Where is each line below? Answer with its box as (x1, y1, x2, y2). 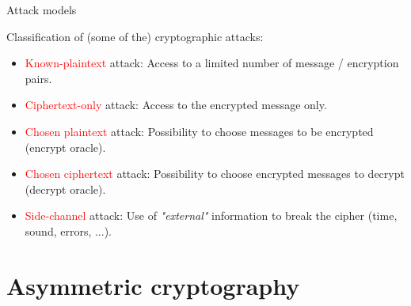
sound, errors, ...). (25, 222, 112, 239)
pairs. (25, 70, 52, 86)
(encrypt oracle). (25, 138, 106, 155)
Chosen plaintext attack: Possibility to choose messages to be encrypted (25, 123, 374, 139)
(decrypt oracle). (25, 180, 106, 197)
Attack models (6, 2, 77, 17)
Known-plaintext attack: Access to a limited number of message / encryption (25, 55, 399, 71)
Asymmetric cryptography (6, 269, 300, 301)
